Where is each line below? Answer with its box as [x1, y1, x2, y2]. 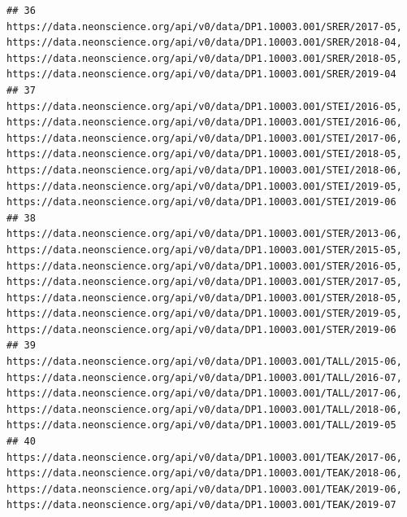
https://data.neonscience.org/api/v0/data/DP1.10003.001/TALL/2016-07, [6, 371, 402, 383]
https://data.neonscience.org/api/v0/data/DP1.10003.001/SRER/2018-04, [6, 37, 402, 49]
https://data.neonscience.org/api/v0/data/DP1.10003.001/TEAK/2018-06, [6, 467, 402, 480]
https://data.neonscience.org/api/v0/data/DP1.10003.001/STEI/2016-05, [6, 100, 402, 112]
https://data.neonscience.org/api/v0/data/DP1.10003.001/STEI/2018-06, [6, 164, 402, 176]
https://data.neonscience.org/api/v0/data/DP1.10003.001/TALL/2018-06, [6, 403, 402, 415]
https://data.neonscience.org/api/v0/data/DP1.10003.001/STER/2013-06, [6, 228, 402, 240]
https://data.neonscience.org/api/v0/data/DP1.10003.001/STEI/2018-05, [6, 148, 402, 160]
